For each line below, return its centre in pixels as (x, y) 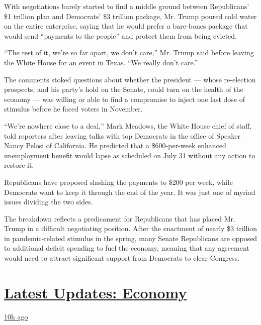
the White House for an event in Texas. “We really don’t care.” (101, 62)
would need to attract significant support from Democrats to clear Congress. (122, 258)
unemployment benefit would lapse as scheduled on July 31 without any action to (130, 155)
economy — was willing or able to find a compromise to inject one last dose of (125, 99)
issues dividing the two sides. (49, 202)
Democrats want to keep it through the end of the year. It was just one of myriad (130, 192)
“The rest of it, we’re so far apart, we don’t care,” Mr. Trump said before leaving (129, 52)
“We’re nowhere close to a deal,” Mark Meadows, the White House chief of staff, (128, 125)
